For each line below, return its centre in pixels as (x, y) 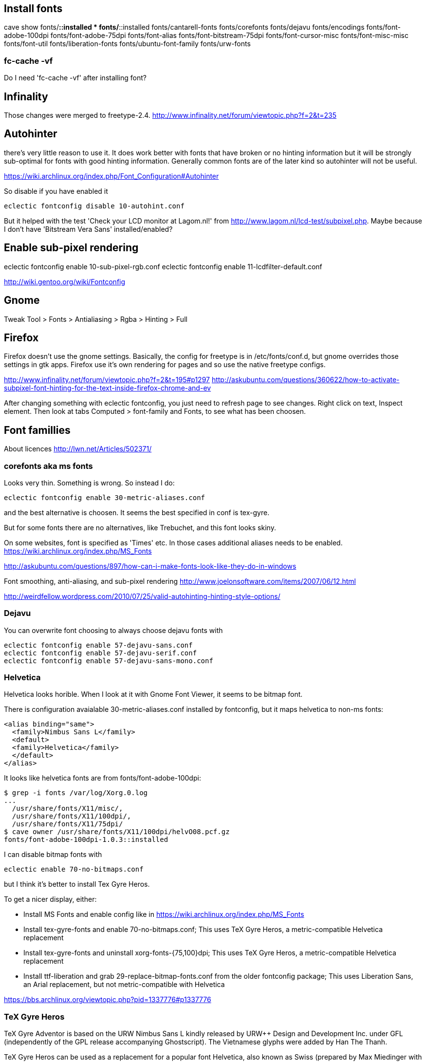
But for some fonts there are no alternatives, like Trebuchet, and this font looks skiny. (140, 527)
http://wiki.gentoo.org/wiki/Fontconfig (65, 281)
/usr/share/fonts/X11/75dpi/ (67, 824)
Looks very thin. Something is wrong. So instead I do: (89, 483)
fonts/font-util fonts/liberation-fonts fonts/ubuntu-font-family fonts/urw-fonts (127, 44)
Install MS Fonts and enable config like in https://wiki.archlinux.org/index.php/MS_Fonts (164, 914)
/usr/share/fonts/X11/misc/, (67, 809)
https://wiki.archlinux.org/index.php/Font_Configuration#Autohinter (111, 176)
